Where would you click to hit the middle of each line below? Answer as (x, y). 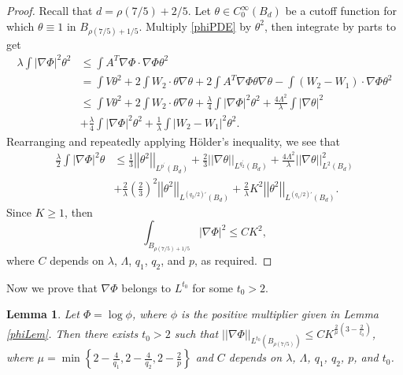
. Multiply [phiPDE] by (195, 26)
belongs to (146, 287)
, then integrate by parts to (330, 26)
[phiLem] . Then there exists (72, 334)
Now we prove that (52, 287)
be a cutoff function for (341, 10)
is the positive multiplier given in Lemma (280, 314)
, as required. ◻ (233, 260)
